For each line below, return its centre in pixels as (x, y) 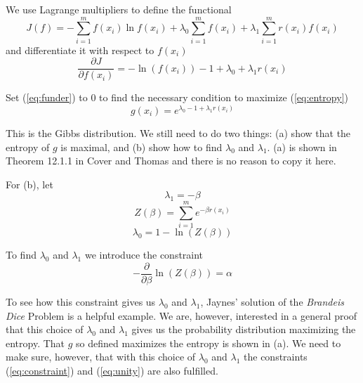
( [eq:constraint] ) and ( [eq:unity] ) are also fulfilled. (112, 370)
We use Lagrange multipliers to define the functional (119, 9)
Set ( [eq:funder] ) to (47, 97)
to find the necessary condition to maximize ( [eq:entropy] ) (224, 97)
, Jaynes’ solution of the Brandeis (272, 301)
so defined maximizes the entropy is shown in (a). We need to (209, 343)
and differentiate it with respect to (80, 50)
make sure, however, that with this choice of (101, 357)
